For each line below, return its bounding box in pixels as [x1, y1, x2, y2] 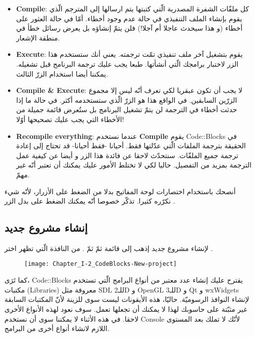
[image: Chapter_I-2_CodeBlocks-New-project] [24, 260, 177, 268]
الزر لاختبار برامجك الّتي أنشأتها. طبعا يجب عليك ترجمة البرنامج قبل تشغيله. [16, 58, 239, 69]
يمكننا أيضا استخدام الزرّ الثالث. [16, 68, 108, 79]
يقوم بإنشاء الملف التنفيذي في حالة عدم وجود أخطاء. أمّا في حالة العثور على [16, 13, 242, 23]
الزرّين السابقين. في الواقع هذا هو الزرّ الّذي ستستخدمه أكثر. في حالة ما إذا [16, 94, 237, 105]
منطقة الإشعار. [16, 32, 60, 42]
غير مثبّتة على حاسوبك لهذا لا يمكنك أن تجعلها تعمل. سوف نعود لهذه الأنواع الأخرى [4, 303, 248, 314]
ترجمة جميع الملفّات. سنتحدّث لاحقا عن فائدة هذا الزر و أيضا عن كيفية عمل [16, 150, 239, 160]
